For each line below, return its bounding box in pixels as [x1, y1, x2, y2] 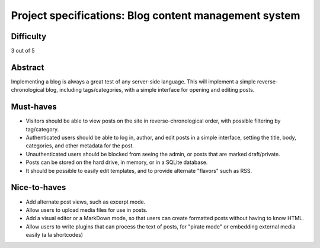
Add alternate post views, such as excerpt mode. [25, 198, 146, 205]
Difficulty [11, 31, 47, 41]
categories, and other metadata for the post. [25, 142, 135, 149]
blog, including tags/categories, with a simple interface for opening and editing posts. [45, 86, 255, 94]
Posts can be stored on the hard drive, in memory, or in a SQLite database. [25, 159, 208, 166]
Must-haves [11, 102, 57, 112]
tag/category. [25, 125, 59, 133]
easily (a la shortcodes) [25, 231, 83, 239]
